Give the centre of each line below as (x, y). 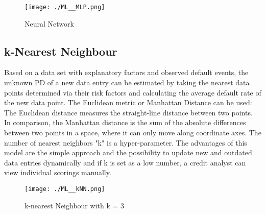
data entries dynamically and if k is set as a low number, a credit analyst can (125, 162)
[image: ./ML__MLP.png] (65, 7)
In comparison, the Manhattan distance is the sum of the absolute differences (125, 122)
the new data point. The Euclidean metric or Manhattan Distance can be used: (128, 102)
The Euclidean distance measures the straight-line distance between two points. (128, 112)
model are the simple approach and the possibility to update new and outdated (128, 152)
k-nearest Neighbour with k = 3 (74, 205)
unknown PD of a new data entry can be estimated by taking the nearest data (127, 82)
